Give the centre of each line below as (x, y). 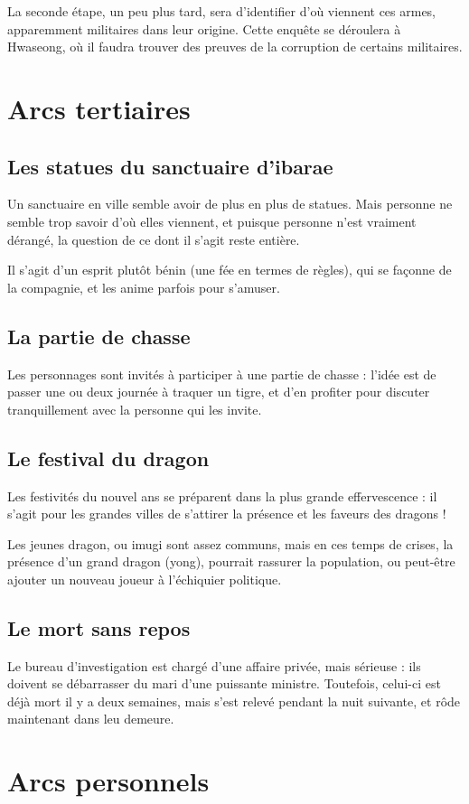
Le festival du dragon (108, 458)
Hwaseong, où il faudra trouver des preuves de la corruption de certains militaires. (235, 47)
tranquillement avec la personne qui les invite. (135, 409)
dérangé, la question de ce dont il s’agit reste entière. (154, 239)
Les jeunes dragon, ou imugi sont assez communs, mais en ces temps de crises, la (230, 543)
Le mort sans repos (99, 627)
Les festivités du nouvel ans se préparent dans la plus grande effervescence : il (222, 495)
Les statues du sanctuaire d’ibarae (170, 166)
